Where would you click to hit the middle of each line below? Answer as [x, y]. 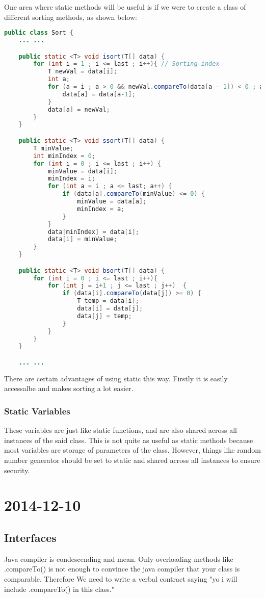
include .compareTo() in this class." [59, 589]
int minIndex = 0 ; [64, 156]
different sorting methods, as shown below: [71, 17]
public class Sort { [39, 33]
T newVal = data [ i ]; [82, 72]
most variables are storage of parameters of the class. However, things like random [132, 450]
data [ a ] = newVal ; [79, 109]
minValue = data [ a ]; [112, 201]
